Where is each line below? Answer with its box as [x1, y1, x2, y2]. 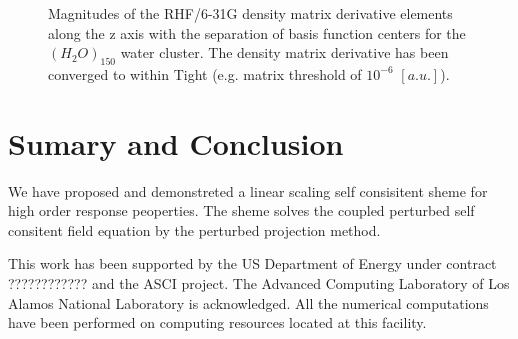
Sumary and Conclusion [8, 122, 344, 163]
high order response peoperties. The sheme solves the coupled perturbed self [8, 200, 475, 221]
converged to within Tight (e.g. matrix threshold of [48, 63, 362, 84]
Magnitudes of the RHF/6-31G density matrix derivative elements [48, 3, 453, 23]
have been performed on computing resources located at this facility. [8, 312, 427, 333]
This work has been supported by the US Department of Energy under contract [8, 253, 497, 274]
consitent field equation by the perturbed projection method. [8, 219, 381, 240]
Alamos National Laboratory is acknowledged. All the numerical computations [8, 292, 489, 313]
